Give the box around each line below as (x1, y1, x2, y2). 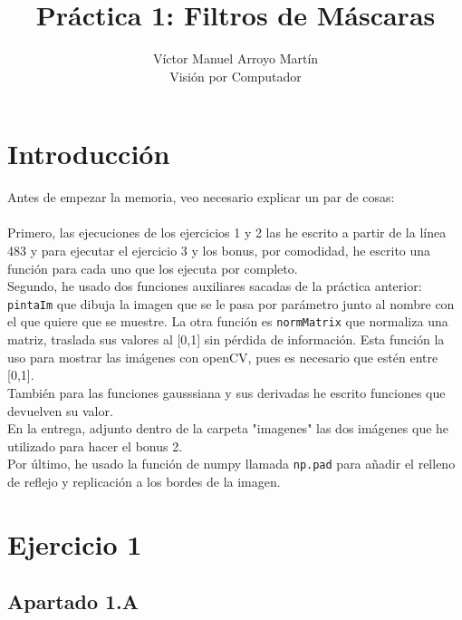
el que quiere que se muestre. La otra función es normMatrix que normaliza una (7, 312, 448, 331)
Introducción (7, 135, 170, 172)
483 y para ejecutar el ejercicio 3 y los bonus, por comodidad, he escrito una (7, 241, 431, 260)
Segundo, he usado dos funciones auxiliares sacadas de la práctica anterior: (7, 276, 422, 295)
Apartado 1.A (7, 587, 140, 615)
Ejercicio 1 (7, 525, 142, 562)
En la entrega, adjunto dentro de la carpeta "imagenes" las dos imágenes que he (7, 419, 449, 438)
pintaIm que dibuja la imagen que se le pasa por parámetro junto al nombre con (7, 294, 455, 313)
